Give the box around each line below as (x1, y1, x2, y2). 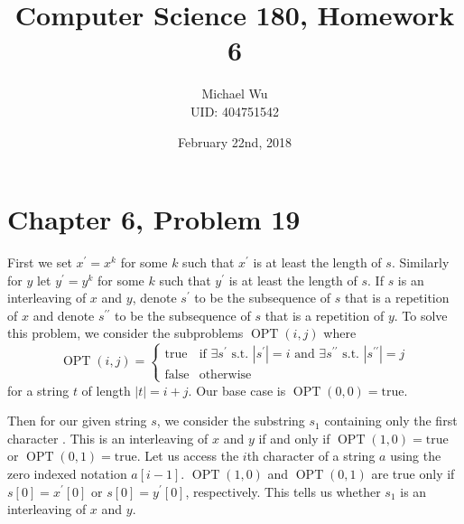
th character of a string (246, 446, 376, 465)
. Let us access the (136, 446, 239, 465)
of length (81, 380, 131, 399)
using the (390, 446, 441, 465)
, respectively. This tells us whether (185, 482, 381, 501)
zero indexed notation (7, 463, 127, 482)
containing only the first (324, 411, 458, 430)
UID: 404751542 (190, 101, 279, 120)
